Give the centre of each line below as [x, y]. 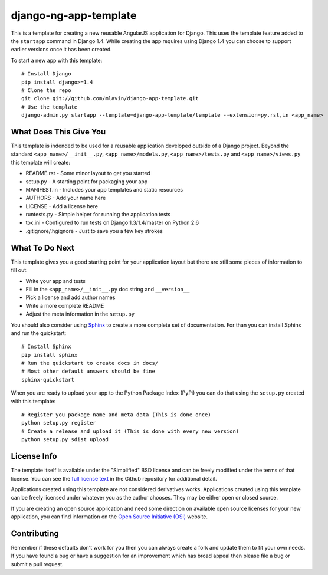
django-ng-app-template [74, 15]
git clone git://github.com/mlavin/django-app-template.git [110, 98]
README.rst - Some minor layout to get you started [88, 173]
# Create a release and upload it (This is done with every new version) [130, 431]
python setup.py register [59, 423]
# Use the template [50, 107]
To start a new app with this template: [57, 60]
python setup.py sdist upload [65, 440]
